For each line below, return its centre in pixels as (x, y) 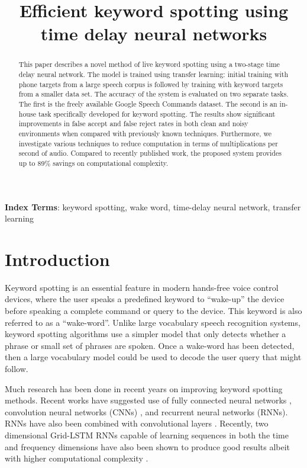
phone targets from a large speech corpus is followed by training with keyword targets (151, 84)
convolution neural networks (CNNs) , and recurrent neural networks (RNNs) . (146, 411)
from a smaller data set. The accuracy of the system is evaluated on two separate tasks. (153, 94)
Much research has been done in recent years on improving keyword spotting (144, 388)
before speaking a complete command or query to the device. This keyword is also (153, 311)
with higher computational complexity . (77, 458)
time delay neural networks (154, 33)
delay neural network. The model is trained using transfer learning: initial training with (153, 74)
